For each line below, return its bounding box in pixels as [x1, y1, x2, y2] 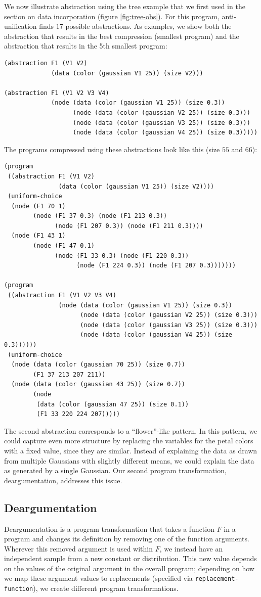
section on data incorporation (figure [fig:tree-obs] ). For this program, [4, 11, 220, 21]
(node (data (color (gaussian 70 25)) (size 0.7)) [11, 361, 185, 369]
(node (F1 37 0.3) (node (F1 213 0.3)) [33, 212, 167, 220]
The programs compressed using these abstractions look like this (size [4, 144, 220, 154]
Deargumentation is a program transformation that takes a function [4, 523, 214, 534]
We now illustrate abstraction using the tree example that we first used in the [4, 1, 245, 11]
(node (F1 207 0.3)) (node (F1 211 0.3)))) [55, 222, 203, 229]
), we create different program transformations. [33, 583, 179, 593]
